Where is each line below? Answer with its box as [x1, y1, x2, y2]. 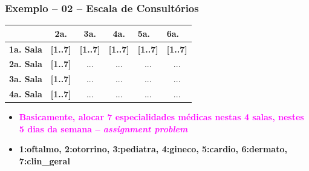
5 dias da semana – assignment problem [19, 122, 188, 135]
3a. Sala [9, 73, 42, 85]
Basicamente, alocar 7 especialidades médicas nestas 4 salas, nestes [19, 111, 304, 123]
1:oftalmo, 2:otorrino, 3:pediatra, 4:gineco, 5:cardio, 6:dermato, [19, 143, 287, 155]
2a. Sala [9, 57, 42, 70]
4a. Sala [9, 88, 42, 100]
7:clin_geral [19, 154, 70, 167]
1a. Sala [9, 42, 42, 55]
